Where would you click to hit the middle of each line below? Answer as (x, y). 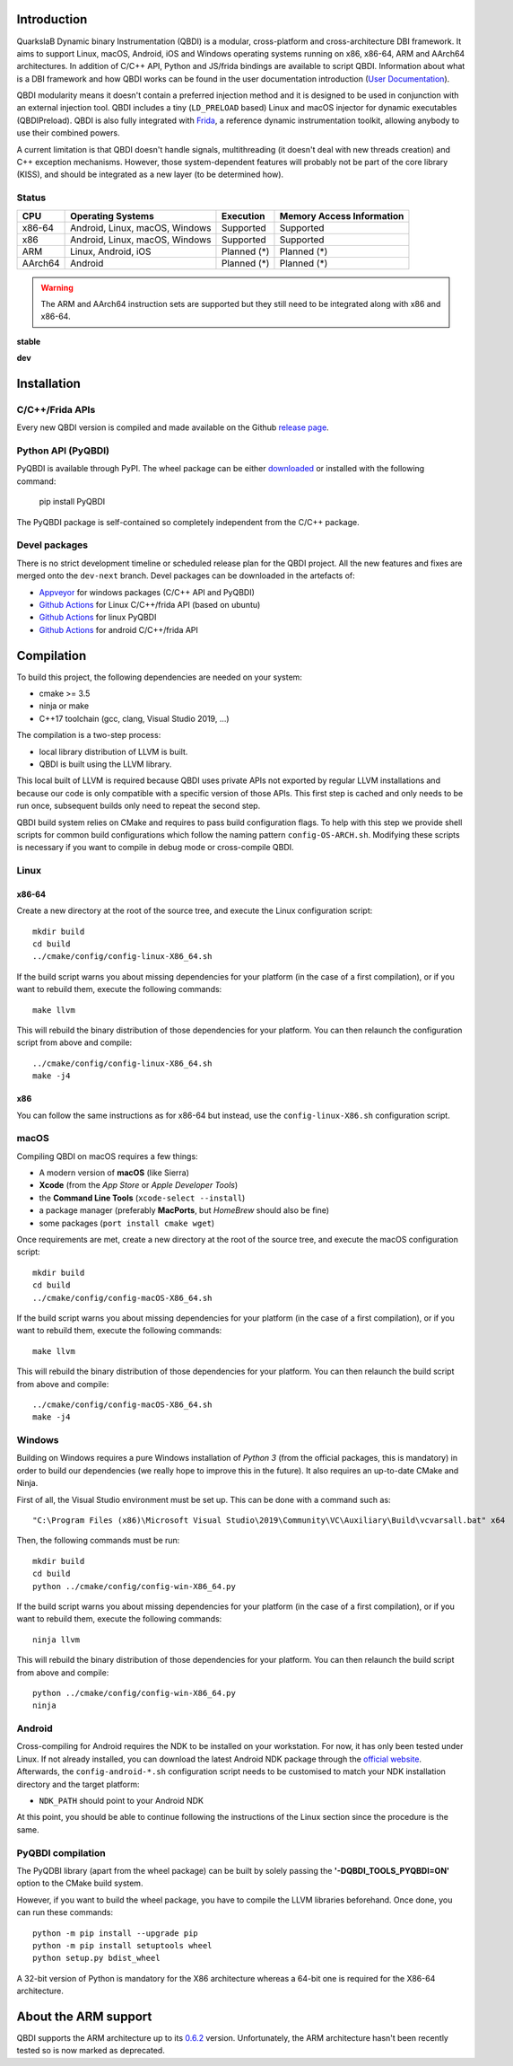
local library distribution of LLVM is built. (113, 752)
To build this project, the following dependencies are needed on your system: (159, 677)
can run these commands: (65, 1912)
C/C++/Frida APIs (56, 409)
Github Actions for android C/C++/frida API (119, 629)
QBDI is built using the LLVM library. (105, 764)
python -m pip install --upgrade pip (116, 1933)
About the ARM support (84, 2016)
